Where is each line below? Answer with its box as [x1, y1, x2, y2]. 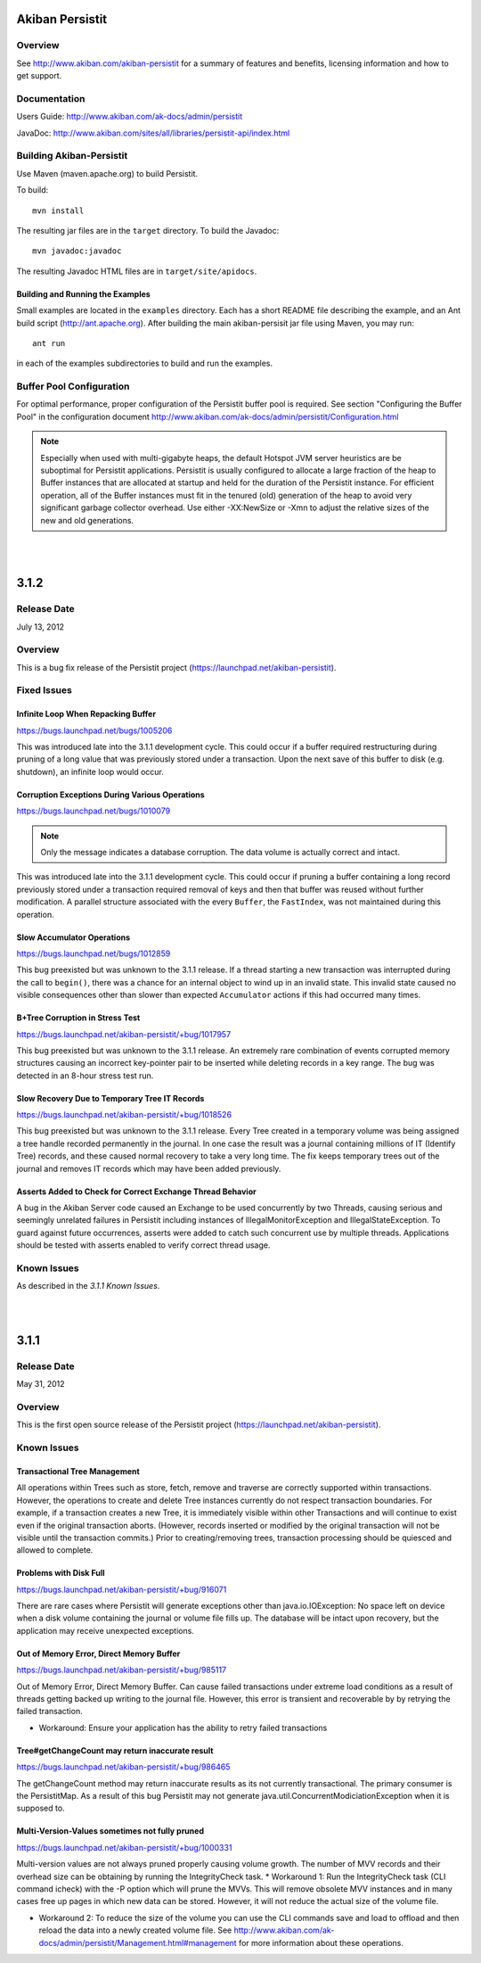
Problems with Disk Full [16, 1568, 106, 1579]
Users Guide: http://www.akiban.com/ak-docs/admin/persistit [16, 111, 243, 122]
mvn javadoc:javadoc [32, 246, 122, 256]
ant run [32, 338, 66, 348]
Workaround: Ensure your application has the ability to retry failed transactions [38, 1722, 328, 1733]
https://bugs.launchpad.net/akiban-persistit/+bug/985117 [16, 1664, 227, 1676]
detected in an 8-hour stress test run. [16, 1070, 154, 1081]
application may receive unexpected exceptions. [16, 1625, 195, 1636]
